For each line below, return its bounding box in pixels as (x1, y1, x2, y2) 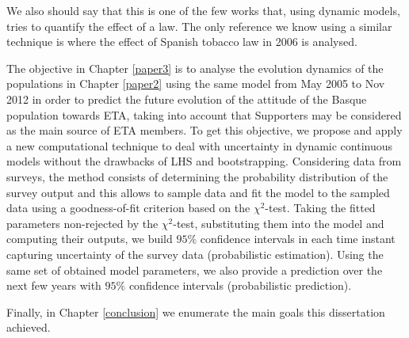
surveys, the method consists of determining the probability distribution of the (6, 168, 388, 184)
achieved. (6, 319, 51, 336)
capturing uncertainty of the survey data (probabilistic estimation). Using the (6, 245, 384, 262)
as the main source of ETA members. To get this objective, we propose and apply (6, 122, 403, 139)
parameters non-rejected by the (6, 215, 159, 231)
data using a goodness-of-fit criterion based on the (6, 199, 250, 216)
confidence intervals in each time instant (200, 230, 396, 247)
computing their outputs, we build (6, 230, 173, 247)
